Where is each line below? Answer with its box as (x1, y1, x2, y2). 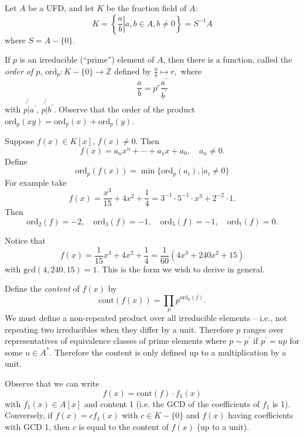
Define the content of (5, 282, 80, 295)
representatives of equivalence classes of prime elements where (5, 334, 227, 347)
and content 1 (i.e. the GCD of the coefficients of (84, 397, 260, 409)
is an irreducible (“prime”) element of (19, 53, 155, 66)
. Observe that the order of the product (53, 103, 195, 115)
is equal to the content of (78, 420, 169, 432)
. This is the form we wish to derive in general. (97, 262, 265, 275)
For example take (5, 176, 67, 188)
